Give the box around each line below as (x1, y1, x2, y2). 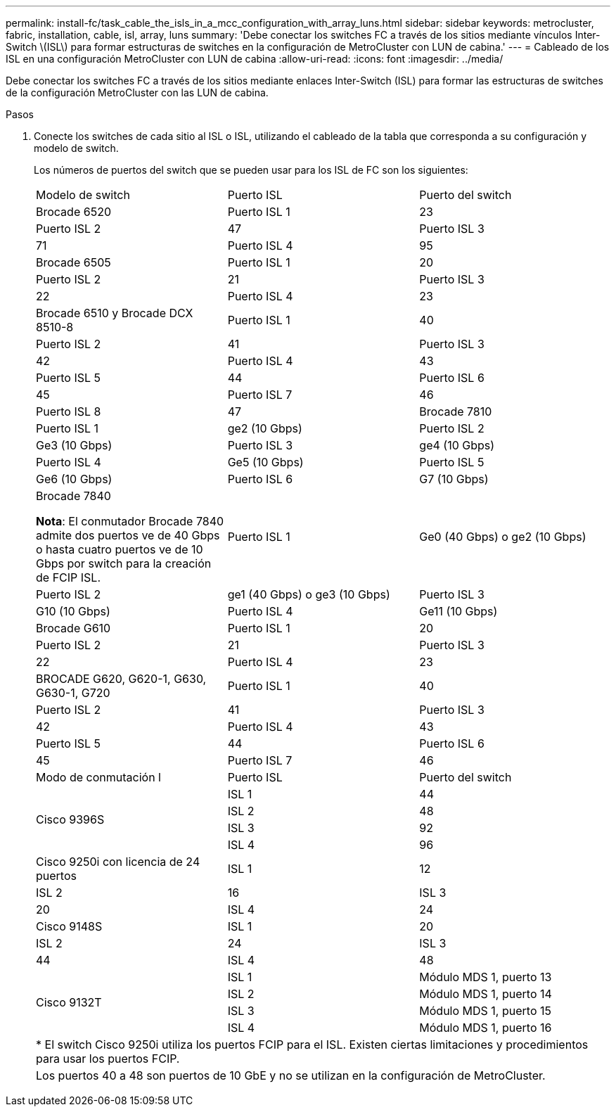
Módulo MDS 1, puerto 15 (419, 1004, 551, 1018)
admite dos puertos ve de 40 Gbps (36, 528, 220, 542)
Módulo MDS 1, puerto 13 (419, 970, 552, 984)
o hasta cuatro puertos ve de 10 (36, 542, 203, 556)
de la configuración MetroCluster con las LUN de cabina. (6, 87, 269, 98)
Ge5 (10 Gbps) (227, 455, 304, 469)
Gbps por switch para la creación (36, 556, 212, 570)
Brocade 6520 (36, 205, 111, 219)
